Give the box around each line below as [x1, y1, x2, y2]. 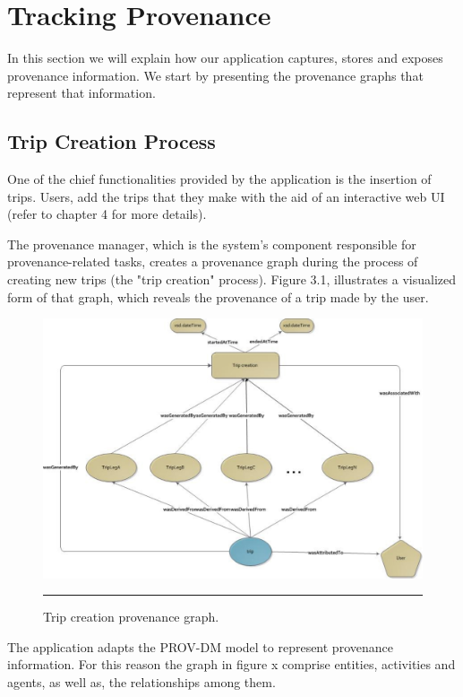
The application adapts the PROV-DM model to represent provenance [7, 637, 393, 656]
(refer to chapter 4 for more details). [7, 205, 207, 223]
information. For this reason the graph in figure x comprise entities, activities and [7, 655, 456, 674]
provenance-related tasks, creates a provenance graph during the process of [7, 252, 418, 271]
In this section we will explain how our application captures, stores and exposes [7, 48, 443, 67]
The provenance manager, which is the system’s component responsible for [7, 234, 416, 253]
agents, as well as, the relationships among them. [7, 673, 276, 692]
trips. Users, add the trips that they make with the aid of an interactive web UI [7, 187, 445, 205]
